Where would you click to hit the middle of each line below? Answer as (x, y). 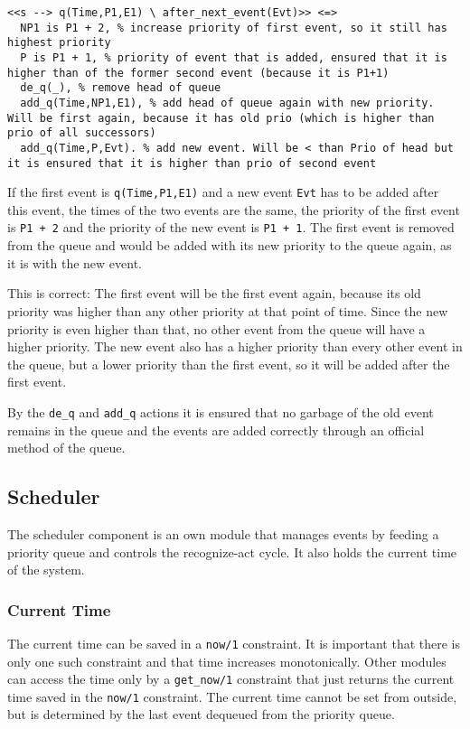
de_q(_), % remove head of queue (121, 88)
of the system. (46, 570)
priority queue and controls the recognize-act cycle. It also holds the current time (232, 551)
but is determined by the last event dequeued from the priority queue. (201, 714)
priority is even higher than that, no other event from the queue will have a (216, 328)
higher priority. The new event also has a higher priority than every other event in (235, 346)
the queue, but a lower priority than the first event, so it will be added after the (229, 364)
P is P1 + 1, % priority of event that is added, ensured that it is (234, 57)
